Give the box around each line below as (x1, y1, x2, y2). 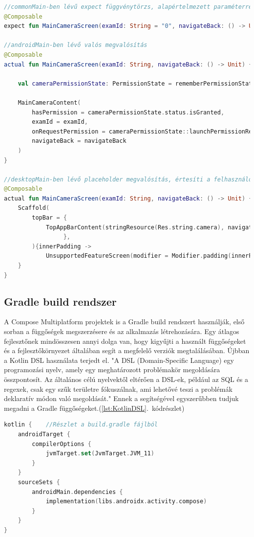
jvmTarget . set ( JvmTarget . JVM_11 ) (45, 450, 154, 457)
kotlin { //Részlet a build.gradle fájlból (4, 421, 158, 428)
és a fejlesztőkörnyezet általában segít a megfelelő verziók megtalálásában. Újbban (4, 345, 250, 356)
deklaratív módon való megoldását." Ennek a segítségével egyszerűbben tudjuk (4, 393, 239, 403)
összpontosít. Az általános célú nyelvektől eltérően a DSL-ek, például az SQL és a (4, 374, 248, 384)
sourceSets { (18, 478, 60, 486)
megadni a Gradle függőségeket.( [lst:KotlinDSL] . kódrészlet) (4, 403, 185, 413)
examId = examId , (32, 118, 88, 126)
